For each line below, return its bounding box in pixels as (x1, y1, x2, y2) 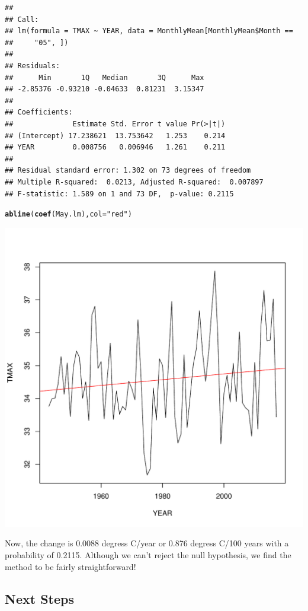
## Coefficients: (5, 108, 73, 117)
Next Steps (5, 589, 74, 607)
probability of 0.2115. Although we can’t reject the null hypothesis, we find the (5, 548, 291, 561)
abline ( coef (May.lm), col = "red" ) (5, 210, 132, 219)
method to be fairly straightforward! (5, 560, 136, 572)
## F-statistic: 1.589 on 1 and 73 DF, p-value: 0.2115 (5, 189, 234, 198)
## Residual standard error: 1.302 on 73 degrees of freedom (5, 166, 251, 175)
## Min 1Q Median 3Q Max (5, 73, 204, 82)
